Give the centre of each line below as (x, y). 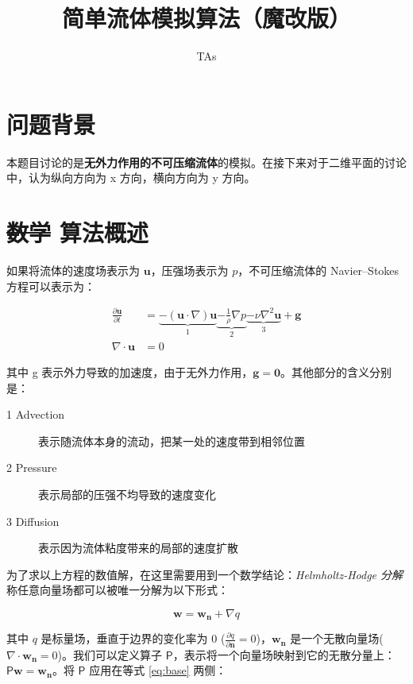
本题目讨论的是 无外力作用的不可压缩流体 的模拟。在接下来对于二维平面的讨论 (206, 162)
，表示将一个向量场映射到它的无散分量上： (284, 654)
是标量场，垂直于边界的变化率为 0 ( (133, 638)
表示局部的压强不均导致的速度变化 (127, 494)
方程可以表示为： (51, 286)
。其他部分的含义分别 (336, 372)
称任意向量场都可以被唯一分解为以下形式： (118, 590)
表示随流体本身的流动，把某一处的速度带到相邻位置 (172, 441)
